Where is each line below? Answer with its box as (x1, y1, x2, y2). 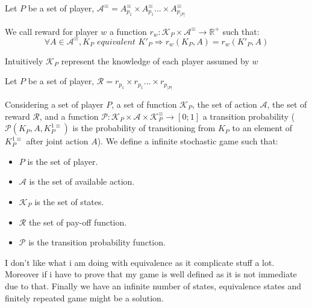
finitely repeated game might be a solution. (5, 291, 164, 304)
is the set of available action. (29, 175, 135, 188)
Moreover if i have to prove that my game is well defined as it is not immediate (5, 268, 297, 280)
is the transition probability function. (28, 236, 166, 248)
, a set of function (111, 98, 177, 110)
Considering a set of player (5, 98, 104, 110)
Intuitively (5, 54, 43, 67)
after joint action (26, 135, 89, 147)
